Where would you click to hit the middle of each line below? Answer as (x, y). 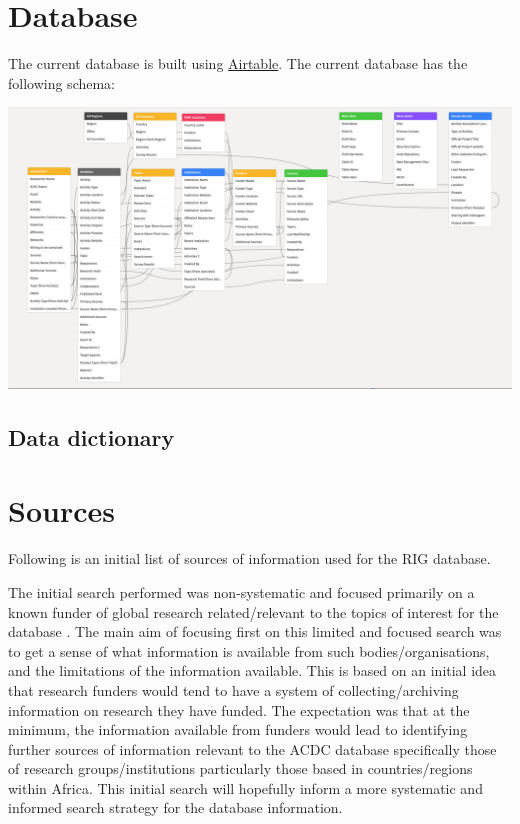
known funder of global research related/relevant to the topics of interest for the (253, 611)
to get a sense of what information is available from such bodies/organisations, (249, 650)
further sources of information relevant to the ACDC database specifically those (252, 748)
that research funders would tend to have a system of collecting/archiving (233, 689)
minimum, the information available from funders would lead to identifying (238, 729)
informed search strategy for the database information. (175, 807)
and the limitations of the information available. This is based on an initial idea (252, 670)
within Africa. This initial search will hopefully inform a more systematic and (245, 787)
